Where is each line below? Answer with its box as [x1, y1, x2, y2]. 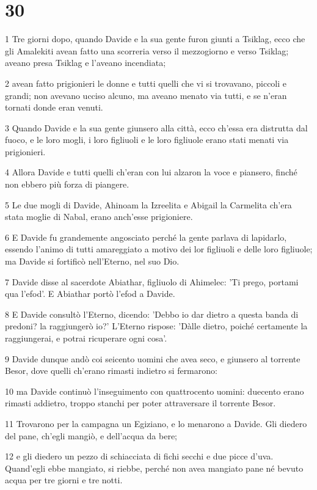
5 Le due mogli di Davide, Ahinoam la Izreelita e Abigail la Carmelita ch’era [5, 198, 292, 211]
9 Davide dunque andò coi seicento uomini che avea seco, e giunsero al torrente [5, 352, 301, 365]
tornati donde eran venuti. [5, 101, 103, 114]
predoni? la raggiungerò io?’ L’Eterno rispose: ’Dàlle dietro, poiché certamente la [5, 320, 308, 332]
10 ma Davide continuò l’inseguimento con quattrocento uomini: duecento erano [5, 384, 304, 397]
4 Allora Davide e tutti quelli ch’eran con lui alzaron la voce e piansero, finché [5, 166, 297, 178]
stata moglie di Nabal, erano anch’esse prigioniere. [5, 210, 193, 223]
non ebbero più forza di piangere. [5, 178, 129, 191]
